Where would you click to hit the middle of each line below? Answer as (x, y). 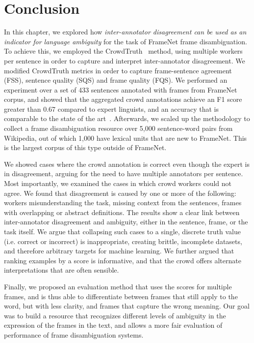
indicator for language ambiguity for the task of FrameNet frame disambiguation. (126, 41)
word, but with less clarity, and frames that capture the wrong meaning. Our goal (127, 306)
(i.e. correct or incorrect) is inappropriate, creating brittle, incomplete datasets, (123, 241)
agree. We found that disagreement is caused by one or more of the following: (120, 193)
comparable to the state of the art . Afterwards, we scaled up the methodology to (127, 118)
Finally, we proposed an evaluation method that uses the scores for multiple (118, 286)
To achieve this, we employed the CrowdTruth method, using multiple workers (123, 51)
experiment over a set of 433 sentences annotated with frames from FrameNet (121, 89)
